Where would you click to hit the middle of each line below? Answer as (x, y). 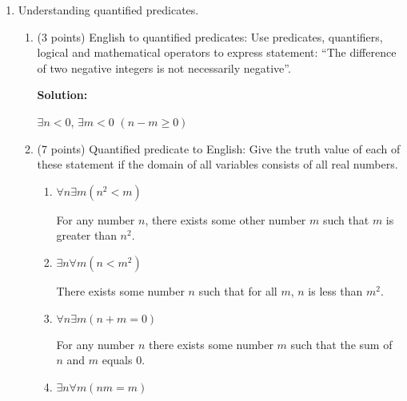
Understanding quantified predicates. (108, 10)
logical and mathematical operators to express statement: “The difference (217, 52)
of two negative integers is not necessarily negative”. (164, 67)
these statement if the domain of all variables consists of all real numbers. (217, 164)
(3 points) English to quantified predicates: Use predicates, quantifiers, (210, 36)
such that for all (238, 290)
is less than (335, 290)
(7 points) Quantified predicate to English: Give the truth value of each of (219, 148)
